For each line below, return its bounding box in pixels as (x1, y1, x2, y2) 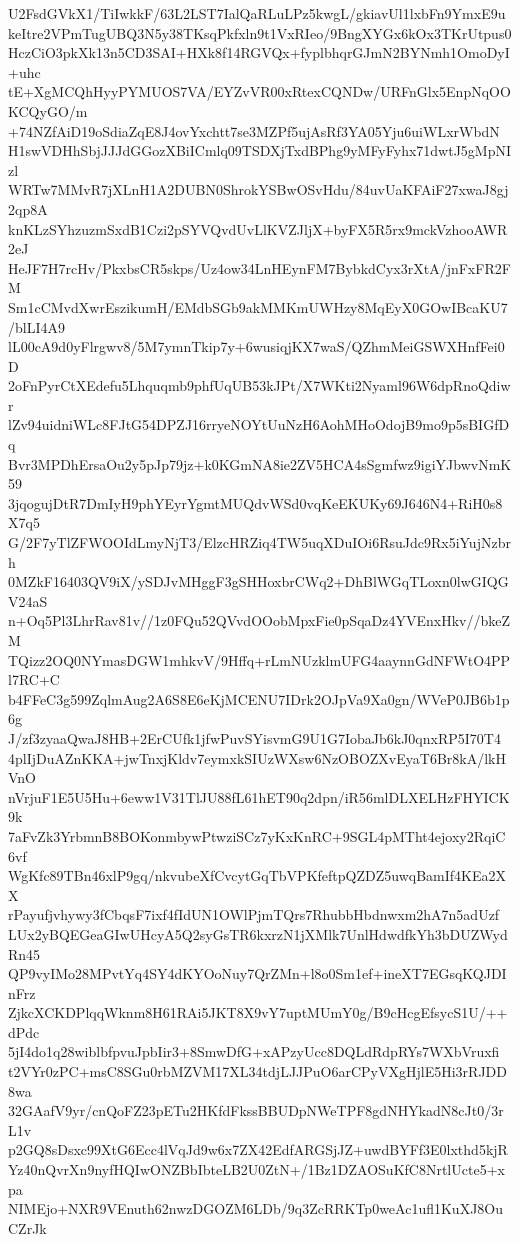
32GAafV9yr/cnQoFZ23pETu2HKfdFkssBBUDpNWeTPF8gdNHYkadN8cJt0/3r (8, 1100, 504, 1121)
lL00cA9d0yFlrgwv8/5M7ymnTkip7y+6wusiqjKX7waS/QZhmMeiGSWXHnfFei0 (8, 336, 505, 357)
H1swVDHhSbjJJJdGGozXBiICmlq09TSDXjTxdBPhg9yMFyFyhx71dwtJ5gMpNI (8, 140, 512, 161)
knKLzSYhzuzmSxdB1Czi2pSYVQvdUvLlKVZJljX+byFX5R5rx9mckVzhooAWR (8, 218, 508, 239)
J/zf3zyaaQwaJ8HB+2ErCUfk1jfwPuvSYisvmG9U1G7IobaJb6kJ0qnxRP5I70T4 (8, 727, 501, 748)
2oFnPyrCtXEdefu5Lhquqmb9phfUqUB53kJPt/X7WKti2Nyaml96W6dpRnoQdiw (8, 375, 511, 396)
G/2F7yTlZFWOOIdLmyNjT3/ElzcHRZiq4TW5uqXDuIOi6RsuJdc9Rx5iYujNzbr (8, 532, 511, 553)
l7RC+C (8, 669, 60, 690)
